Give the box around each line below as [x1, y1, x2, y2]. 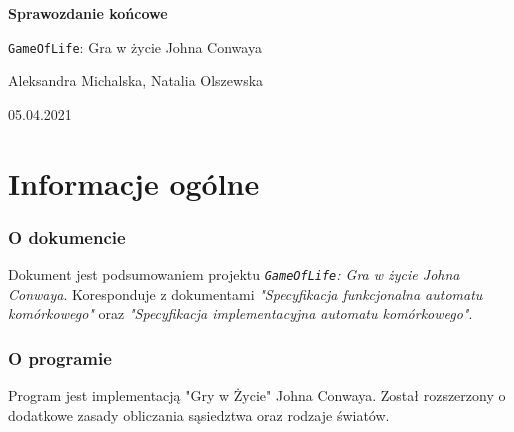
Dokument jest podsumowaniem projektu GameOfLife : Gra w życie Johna [8, 264, 460, 285]
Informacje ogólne [8, 162, 260, 203]
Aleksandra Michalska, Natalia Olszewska [8, 70, 264, 91]
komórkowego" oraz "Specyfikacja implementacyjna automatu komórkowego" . [8, 303, 473, 324]
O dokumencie [8, 224, 126, 249]
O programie [8, 345, 112, 370]
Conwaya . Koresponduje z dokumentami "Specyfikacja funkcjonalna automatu [8, 283, 483, 304]
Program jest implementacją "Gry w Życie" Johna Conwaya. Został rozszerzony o [8, 385, 506, 406]
